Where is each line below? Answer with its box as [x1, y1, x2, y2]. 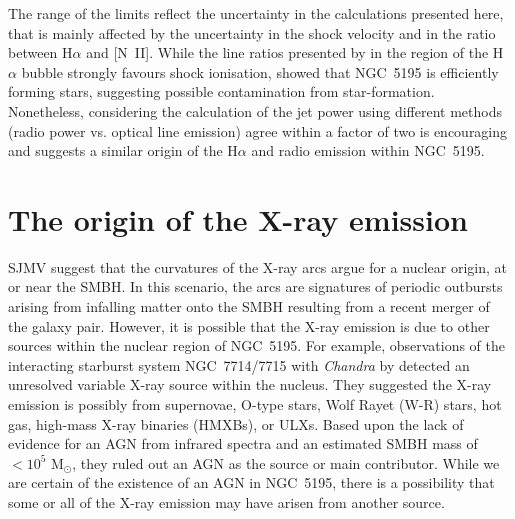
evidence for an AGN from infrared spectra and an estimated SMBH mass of [8, 433, 478, 454]
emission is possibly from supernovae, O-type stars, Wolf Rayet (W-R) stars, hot [8, 394, 502, 415]
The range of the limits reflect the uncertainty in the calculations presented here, [8, 3, 504, 23]
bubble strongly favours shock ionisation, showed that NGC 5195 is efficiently [21, 61, 499, 82]
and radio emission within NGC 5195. [251, 140, 485, 161]
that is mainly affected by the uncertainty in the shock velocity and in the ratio [8, 22, 496, 43]
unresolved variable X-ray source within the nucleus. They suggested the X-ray [8, 374, 492, 395]
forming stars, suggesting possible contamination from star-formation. [8, 81, 435, 102]
